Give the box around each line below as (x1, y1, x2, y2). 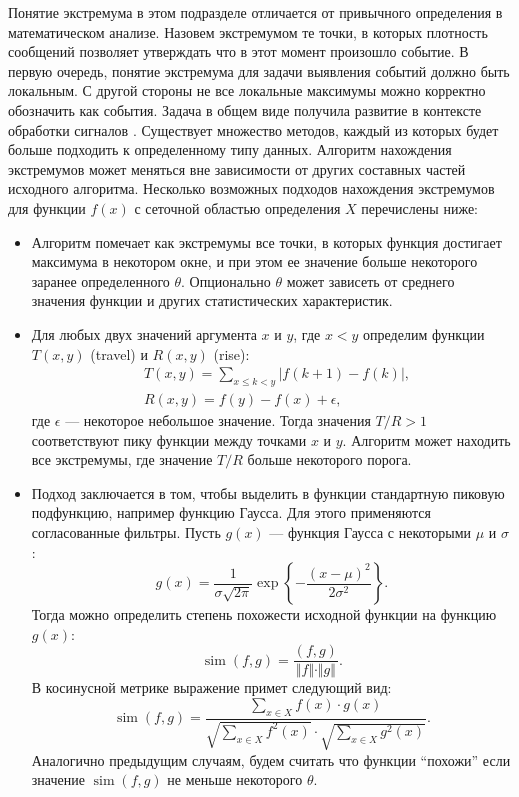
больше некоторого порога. (247, 449, 412, 470)
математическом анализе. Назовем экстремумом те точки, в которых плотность (8, 21, 488, 42)
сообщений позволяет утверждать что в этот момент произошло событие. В (8, 41, 469, 62)
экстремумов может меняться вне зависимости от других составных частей (8, 158, 466, 179)
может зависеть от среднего (286, 270, 455, 291)
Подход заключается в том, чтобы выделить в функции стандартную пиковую (31, 482, 505, 503)
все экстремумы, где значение (31, 449, 213, 470)
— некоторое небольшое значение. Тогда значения (65, 409, 371, 430)
